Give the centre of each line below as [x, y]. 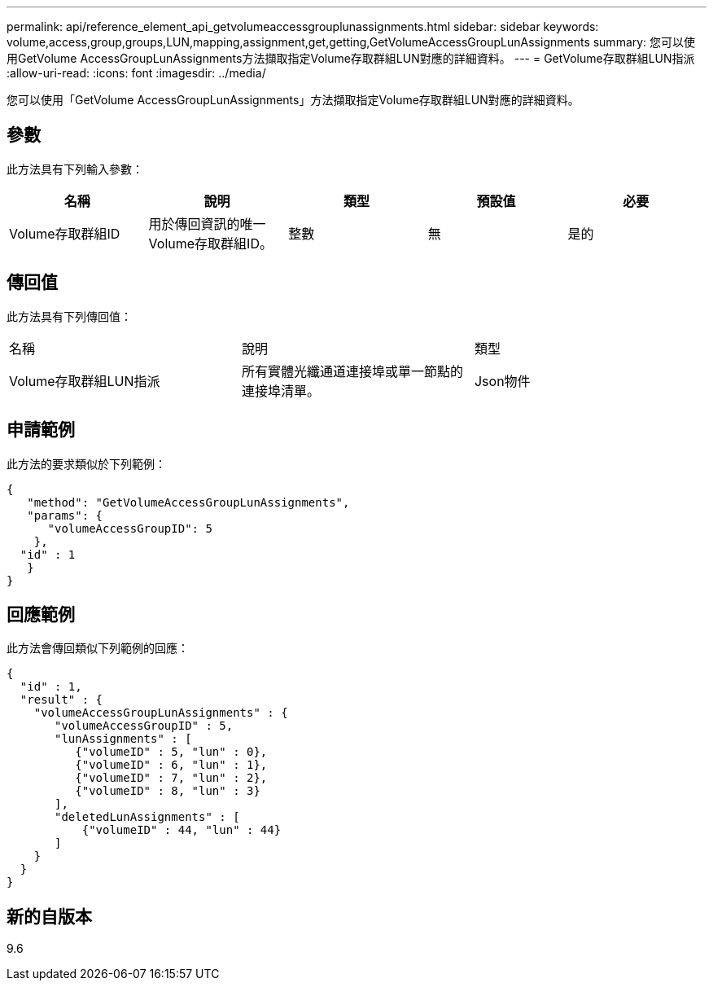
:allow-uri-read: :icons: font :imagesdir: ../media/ [136, 73]
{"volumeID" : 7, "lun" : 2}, [171, 778]
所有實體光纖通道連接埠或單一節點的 [352, 371]
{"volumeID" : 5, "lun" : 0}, [171, 752]
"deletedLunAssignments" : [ [147, 817]
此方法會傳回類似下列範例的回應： [98, 648]
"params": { [65, 515]
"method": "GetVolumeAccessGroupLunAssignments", [188, 502]
